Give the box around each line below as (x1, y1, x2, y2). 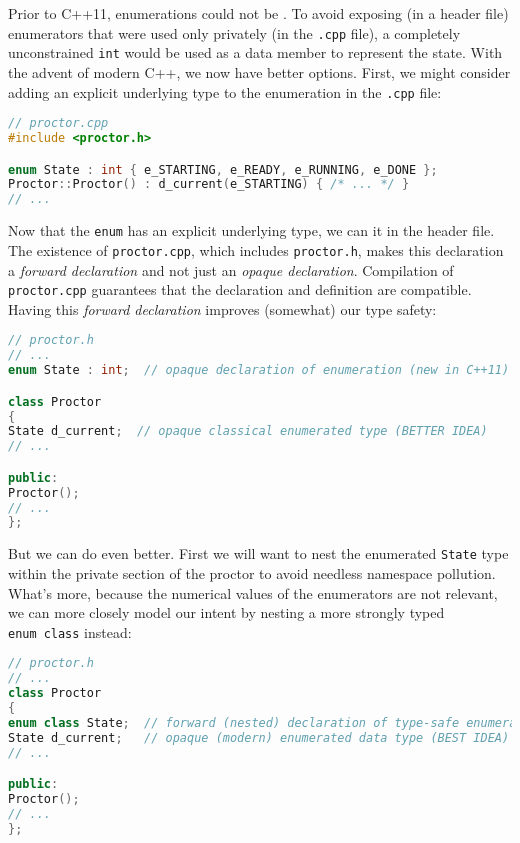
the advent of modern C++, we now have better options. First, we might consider (8, 61, 511, 82)
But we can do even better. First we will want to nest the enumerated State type (8, 543, 509, 564)
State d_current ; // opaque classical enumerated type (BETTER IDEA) (8, 424, 488, 439)
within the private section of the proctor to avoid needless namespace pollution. (8, 562, 496, 583)
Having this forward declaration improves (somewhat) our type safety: (8, 298, 437, 319)
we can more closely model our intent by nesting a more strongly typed (8, 602, 445, 623)
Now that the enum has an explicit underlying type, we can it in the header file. (8, 220, 495, 241)
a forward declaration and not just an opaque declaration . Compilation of (8, 259, 454, 280)
